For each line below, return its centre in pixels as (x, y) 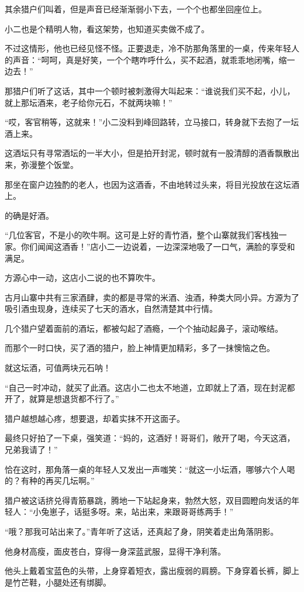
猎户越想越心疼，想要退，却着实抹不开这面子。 (95, 418)
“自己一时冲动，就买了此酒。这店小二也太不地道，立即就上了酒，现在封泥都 (150, 387)
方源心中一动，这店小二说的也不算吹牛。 (82, 278)
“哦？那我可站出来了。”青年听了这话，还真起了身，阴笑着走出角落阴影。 (142, 531)
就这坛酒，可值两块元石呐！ (58, 368)
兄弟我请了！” (31, 450)
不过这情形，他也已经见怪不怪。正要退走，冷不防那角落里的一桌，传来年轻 (148, 48)
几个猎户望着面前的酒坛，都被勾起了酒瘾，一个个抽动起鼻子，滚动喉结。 (144, 328)
